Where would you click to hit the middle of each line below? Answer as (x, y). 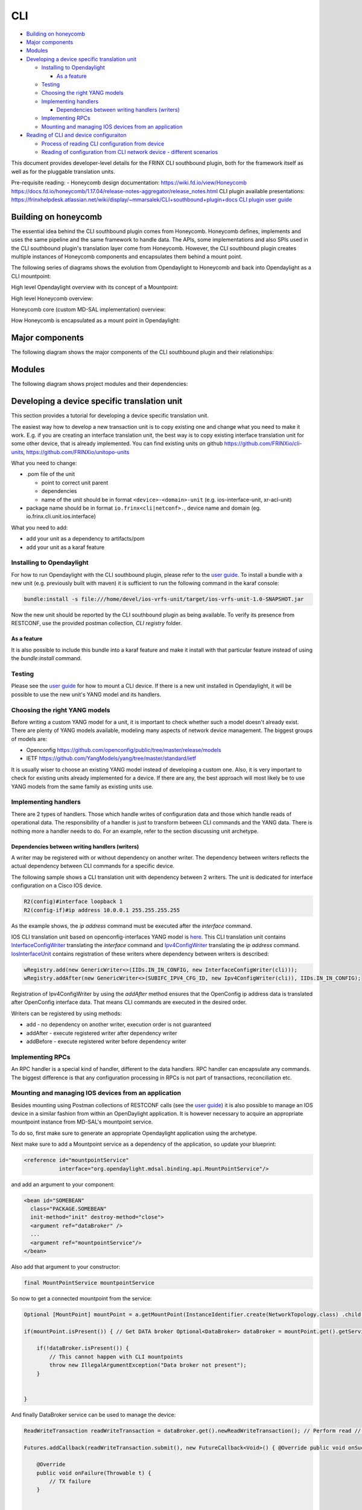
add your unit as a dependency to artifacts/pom (85, 539)
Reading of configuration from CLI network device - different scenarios (130, 152)
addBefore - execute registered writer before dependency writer (106, 1041)
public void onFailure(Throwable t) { (94, 1473)
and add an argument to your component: (63, 1184)
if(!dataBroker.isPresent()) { (83, 1348)
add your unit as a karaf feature (65, 547)
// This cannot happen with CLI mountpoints (116, 1357)
